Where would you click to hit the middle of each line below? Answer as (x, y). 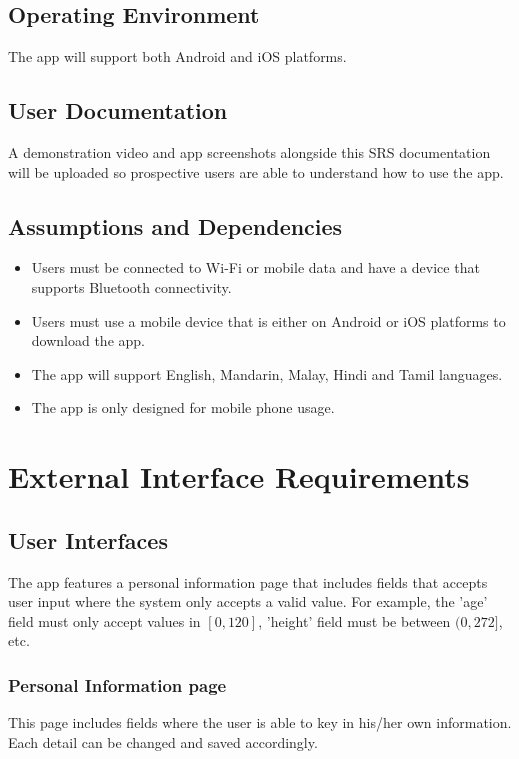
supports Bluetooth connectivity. (131, 286)
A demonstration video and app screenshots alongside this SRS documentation (249, 152)
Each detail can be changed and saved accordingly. (163, 741)
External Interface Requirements (239, 476)
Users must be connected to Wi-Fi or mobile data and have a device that (255, 267)
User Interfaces (88, 539)
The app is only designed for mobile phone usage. (183, 407)
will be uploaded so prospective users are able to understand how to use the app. (256, 171)
